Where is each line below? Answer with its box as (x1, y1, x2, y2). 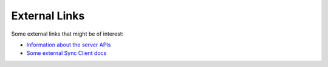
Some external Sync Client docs (26, 49, 107, 57)
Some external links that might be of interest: (11, 30, 124, 37)
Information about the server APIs (26, 41, 111, 48)
